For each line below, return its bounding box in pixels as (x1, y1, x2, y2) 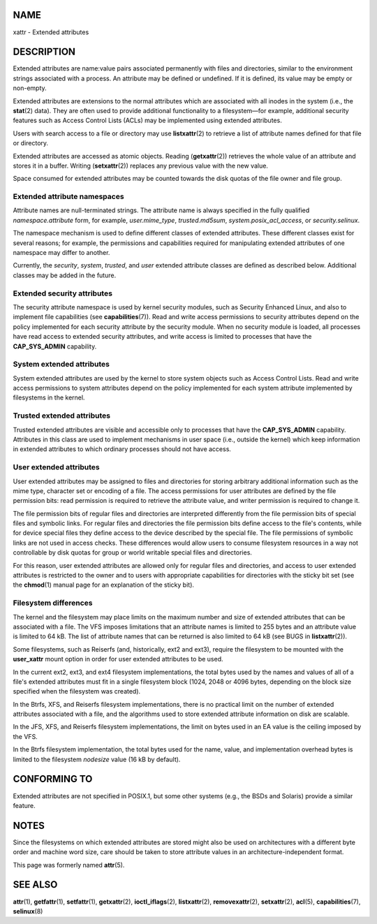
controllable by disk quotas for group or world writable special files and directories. (13, 548, 253, 557)
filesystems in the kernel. (13, 393, 85, 402)
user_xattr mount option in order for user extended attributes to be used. (13, 655, 223, 663)
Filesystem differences (13, 598, 93, 608)
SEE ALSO (13, 879, 58, 890)
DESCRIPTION (13, 46, 76, 58)
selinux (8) (13, 907, 43, 915)
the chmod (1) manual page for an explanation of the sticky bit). (13, 580, 195, 589)
